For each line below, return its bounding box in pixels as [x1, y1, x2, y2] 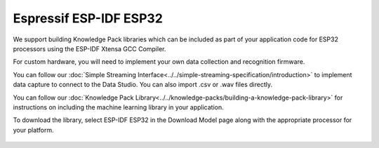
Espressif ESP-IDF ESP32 [13, 11, 163, 26]
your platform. [13, 126, 54, 134]
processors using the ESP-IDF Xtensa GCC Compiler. [13, 44, 166, 53]
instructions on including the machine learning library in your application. [13, 102, 224, 112]
